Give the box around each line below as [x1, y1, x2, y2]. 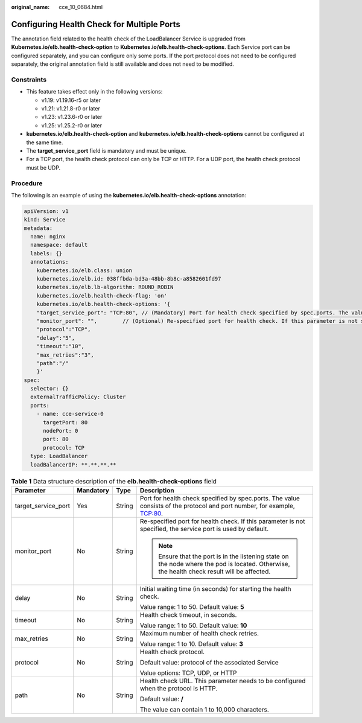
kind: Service [24, 216, 66, 223]
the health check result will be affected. [158, 567, 271, 576]
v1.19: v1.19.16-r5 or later [41, 97, 101, 104]
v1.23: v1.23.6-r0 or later [41, 113, 103, 121]
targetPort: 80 [43, 419, 88, 425]
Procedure [11, 179, 43, 187]
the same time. [26, 139, 63, 146]
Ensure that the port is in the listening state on [158, 552, 289, 561]
